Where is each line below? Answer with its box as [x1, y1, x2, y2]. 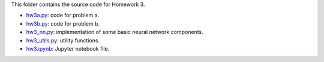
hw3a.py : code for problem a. [26, 12, 100, 19]
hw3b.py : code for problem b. [26, 20, 100, 27]
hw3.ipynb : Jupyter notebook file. [26, 45, 110, 52]
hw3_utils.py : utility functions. [26, 36, 100, 44]
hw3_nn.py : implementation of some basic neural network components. [26, 29, 203, 36]
